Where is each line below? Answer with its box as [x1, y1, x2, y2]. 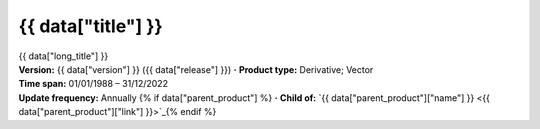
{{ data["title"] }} [18, 15, 164, 37]
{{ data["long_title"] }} [18, 50, 109, 62]
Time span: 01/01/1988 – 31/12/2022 [18, 78, 169, 90]
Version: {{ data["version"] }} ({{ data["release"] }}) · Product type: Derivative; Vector [18, 63, 374, 75]
